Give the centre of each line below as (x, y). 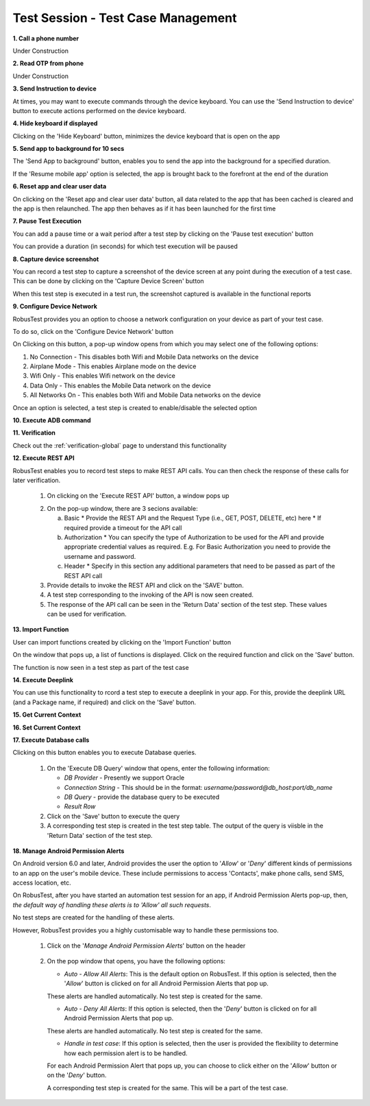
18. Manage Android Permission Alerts (69, 851)
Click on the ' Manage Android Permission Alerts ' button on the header (146, 946)
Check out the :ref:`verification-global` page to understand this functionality (120, 445)
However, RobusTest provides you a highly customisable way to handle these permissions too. (146, 930)
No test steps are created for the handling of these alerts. (94, 917)
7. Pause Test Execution (47, 221)
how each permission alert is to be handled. (126, 1053)
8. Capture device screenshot (56, 259)
